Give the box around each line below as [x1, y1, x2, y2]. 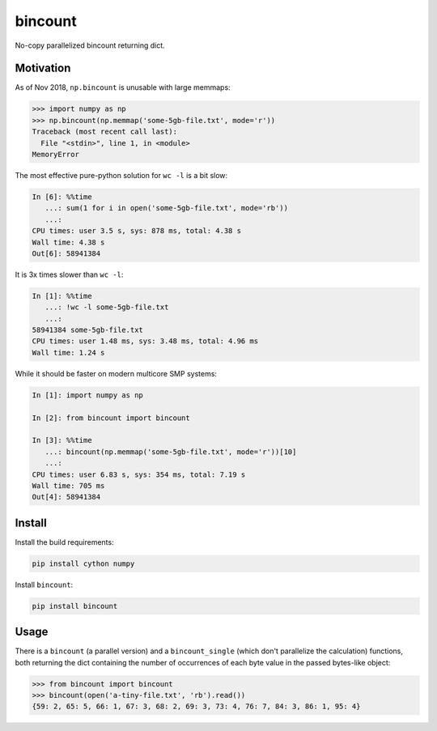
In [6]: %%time [32, 192, 92, 202]
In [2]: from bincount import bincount [32, 413, 190, 423]
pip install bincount [32, 601, 118, 610]
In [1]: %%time [32, 291, 92, 300]
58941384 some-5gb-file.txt [32, 325, 143, 335]
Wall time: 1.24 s [32, 348, 105, 357]
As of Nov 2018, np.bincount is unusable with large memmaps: [15, 83, 231, 92]
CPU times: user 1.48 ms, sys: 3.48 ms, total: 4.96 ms [32, 337, 259, 346]
